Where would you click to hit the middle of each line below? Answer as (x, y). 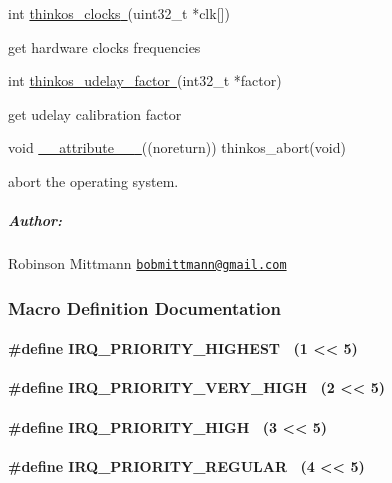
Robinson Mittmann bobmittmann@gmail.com (147, 263)
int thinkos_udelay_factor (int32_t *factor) (145, 80)
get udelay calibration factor (95, 113)
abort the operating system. (93, 180)
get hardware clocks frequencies (104, 46)
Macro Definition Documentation (144, 307)
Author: (35, 220)
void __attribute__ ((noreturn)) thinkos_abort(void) (177, 147)
